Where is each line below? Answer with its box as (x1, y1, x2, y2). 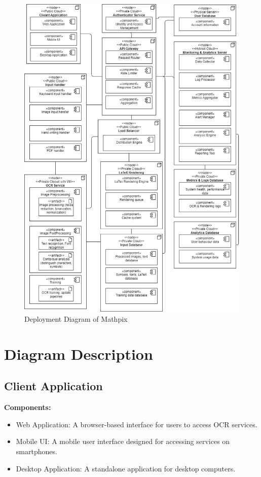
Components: (4, 402, 51, 413)
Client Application (4, 378, 103, 394)
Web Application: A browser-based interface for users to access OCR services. (16, 419, 257, 429)
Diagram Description (4, 343, 153, 364)
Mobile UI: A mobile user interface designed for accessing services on (16, 436, 230, 447)
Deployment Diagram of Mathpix (24, 313, 128, 324)
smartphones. (16, 446, 57, 456)
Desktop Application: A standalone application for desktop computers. (16, 463, 236, 473)
